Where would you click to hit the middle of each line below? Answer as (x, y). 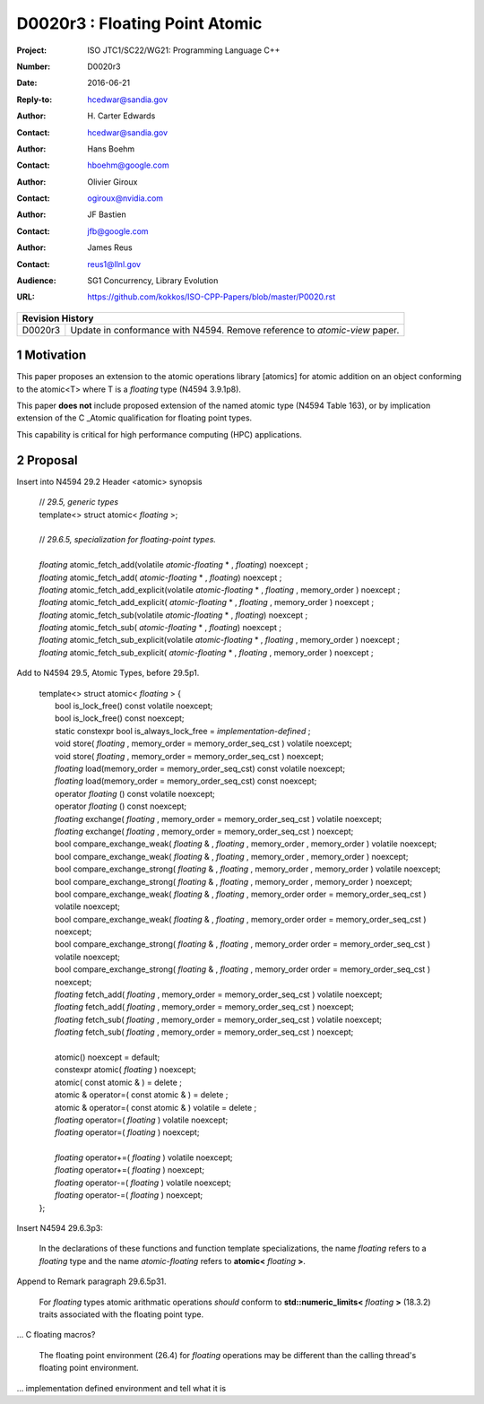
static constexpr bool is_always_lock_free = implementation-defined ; (183, 731)
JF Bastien (107, 214)
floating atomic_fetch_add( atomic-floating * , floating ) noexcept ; (160, 577)
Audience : (37, 281)
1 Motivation (52, 355)
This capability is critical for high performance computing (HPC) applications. (159, 434)
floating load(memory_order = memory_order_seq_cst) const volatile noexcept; (200, 768)
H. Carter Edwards (121, 116)
